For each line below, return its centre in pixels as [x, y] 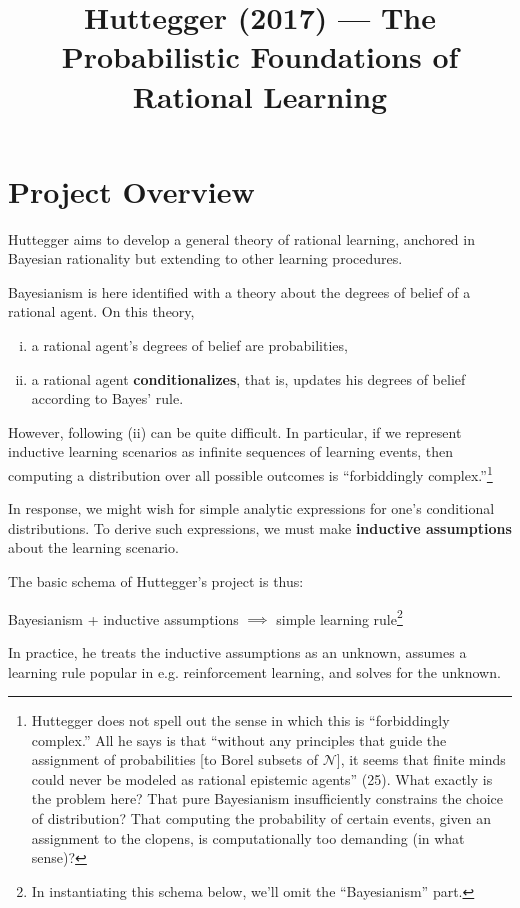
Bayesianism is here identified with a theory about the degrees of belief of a [239, 291]
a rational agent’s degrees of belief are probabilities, [189, 345]
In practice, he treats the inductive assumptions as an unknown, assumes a [237, 651]
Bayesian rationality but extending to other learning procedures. [205, 258]
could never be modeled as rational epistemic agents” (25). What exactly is [262, 778]
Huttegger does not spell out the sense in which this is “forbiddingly [240, 720]
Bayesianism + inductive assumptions [123, 618]
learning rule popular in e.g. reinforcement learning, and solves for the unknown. [254, 671]
